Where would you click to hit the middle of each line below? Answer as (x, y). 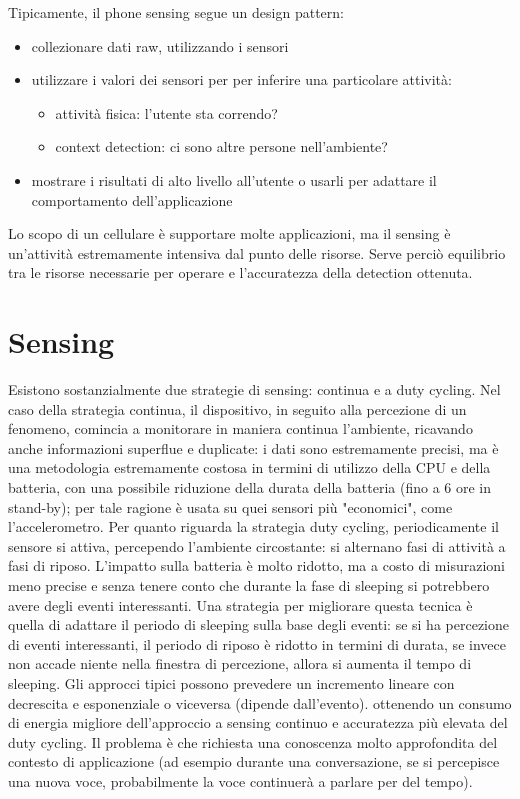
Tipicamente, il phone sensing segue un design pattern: (176, 12)
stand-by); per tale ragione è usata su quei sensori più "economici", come (230, 506)
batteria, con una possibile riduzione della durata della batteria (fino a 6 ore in (250, 487)
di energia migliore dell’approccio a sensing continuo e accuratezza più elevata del (258, 722)
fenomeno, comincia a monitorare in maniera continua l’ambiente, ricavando (240, 428)
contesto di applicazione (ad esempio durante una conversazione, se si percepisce (254, 761)
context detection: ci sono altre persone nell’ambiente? (221, 146)
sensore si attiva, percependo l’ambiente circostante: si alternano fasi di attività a (257, 545)
